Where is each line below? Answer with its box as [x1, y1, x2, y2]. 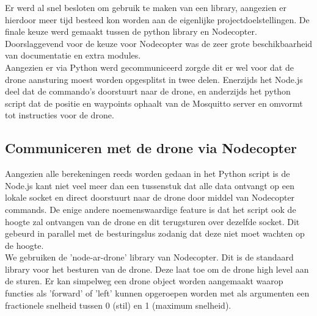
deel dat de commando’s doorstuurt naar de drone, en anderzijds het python [5, 85, 291, 98]
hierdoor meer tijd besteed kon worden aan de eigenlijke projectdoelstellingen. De [5, 13, 310, 26]
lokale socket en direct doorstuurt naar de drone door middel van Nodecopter [5, 191, 295, 204]
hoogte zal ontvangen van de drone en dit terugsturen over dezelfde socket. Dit [5, 215, 300, 228]
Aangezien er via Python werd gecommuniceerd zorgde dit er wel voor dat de [5, 60, 294, 73]
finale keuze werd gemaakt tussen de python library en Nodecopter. [5, 25, 257, 38]
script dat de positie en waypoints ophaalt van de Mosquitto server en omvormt [5, 96, 303, 109]
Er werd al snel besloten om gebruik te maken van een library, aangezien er [5, 1, 287, 13]
